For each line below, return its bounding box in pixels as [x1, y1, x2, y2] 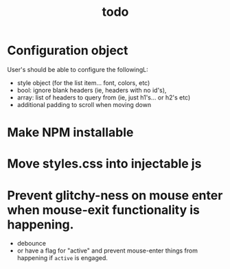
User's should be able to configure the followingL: [7, 65, 149, 73]
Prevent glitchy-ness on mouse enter [7, 187, 223, 203]
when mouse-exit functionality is [7, 202, 200, 218]
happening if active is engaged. [16, 254, 108, 262]
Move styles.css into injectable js [7, 156, 202, 172]
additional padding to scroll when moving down [16, 100, 152, 108]
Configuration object [7, 43, 128, 58]
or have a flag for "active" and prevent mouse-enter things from [16, 246, 198, 255]
